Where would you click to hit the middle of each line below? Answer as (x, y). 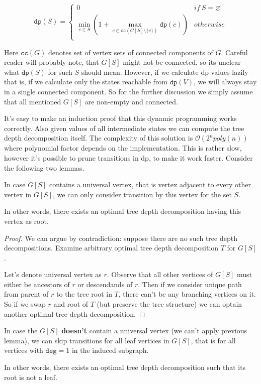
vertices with (24, 350)
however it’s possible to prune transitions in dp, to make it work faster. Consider (128, 157)
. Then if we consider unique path (190, 284)
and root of (71, 304)
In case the (21, 331)
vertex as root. (26, 221)
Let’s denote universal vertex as (53, 274)
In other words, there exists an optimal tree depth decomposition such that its (125, 367)
